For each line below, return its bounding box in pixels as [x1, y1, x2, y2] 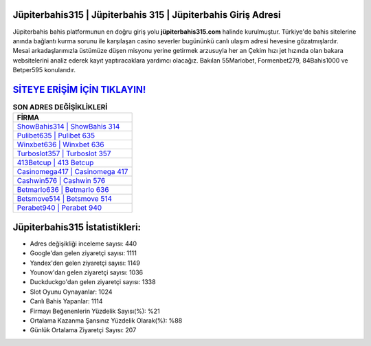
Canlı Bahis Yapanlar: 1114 [30, 297, 103, 305]
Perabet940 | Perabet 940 [16, 203, 102, 213]
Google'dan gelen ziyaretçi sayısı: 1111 [30, 249, 137, 257]
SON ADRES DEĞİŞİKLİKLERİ [12, 102, 108, 112]
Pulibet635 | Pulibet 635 [16, 131, 95, 140]
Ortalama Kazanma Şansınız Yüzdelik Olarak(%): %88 [30, 316, 183, 325]
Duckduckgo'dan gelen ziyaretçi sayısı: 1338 [30, 278, 156, 286]
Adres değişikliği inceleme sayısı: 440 [30, 239, 137, 248]
